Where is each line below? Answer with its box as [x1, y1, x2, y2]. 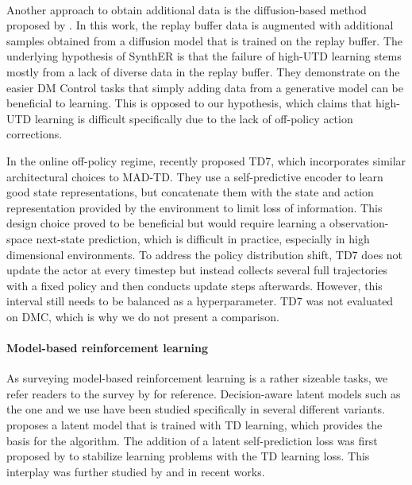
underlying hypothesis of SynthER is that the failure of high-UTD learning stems [6, 48, 402, 64]
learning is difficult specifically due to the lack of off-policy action [34, 110, 353, 126]
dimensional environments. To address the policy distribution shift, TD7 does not [6, 246, 403, 262]
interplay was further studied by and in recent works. [6, 463, 265, 479]
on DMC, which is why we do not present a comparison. [6, 308, 279, 324]
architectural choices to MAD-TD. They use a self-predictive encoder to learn [6, 168, 383, 184]
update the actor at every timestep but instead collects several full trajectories [6, 262, 388, 278]
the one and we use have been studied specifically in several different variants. [6, 401, 385, 417]
